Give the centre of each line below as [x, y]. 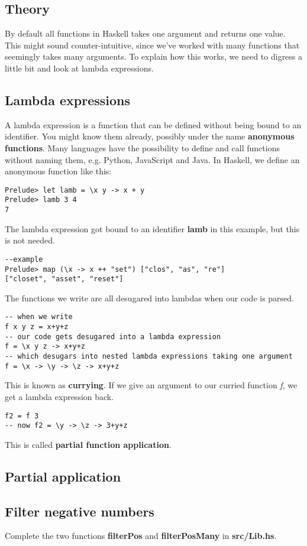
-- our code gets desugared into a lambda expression [113, 337]
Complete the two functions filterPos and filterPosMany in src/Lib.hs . [141, 536]
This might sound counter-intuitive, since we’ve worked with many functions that [152, 45]
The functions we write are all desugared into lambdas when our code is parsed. [150, 298]
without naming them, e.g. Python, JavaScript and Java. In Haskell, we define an [152, 159]
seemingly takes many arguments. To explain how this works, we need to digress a [154, 56]
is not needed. [30, 240]
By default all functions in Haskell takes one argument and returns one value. [145, 33]
